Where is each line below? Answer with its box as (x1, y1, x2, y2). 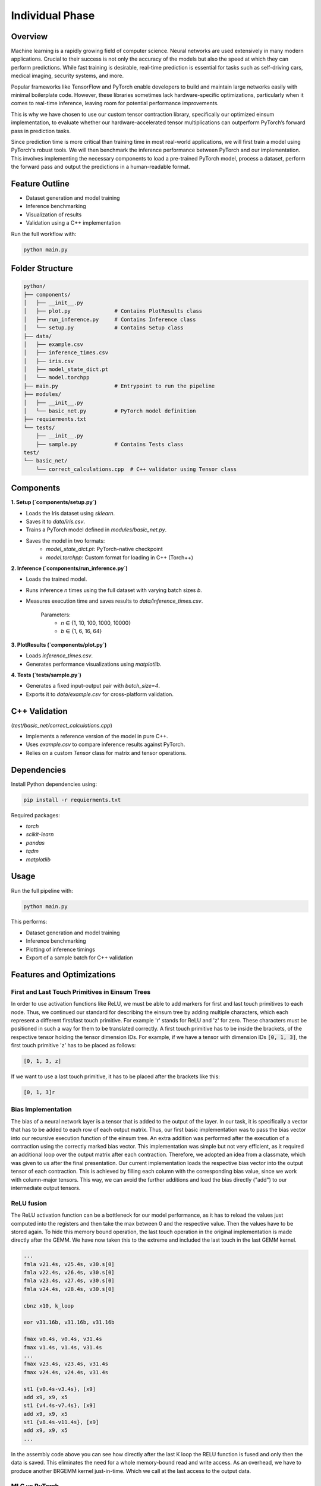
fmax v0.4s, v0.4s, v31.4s (23, 1336, 102, 1343)
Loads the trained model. (26, 575, 87, 583)
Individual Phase (11, 9, 95, 22)
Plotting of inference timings (26, 946, 95, 953)
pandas (26, 839, 45, 846)
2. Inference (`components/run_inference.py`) (11, 565, 128, 572)
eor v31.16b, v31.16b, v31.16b (23, 1319, 115, 1326)
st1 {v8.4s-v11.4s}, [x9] (23, 1419, 99, 1426)
